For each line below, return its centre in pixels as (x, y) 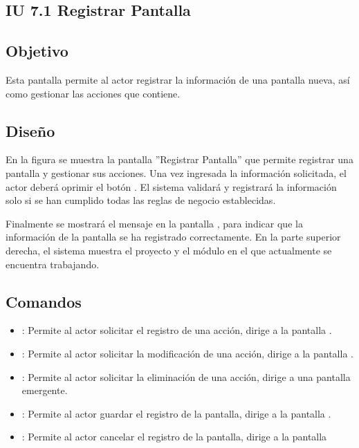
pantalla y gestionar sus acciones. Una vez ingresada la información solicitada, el (176, 172)
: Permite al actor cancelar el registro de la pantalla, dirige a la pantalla (174, 437)
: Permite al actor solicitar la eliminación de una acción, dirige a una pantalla (186, 376)
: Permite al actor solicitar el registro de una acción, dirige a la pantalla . (177, 330)
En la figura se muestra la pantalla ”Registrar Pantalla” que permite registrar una (179, 159)
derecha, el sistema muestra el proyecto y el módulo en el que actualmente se (169, 250)
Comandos (44, 301)
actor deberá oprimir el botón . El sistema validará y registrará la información (171, 186)
